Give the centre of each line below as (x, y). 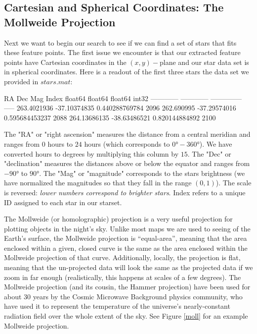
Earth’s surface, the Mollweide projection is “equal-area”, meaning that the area (126, 238)
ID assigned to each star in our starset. (63, 202)
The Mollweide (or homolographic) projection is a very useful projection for (118, 219)
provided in (21, 81)
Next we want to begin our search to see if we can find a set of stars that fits (120, 42)
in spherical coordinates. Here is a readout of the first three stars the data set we (127, 72)
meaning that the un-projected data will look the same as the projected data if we (128, 267)
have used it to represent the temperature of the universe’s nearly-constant (117, 306)
